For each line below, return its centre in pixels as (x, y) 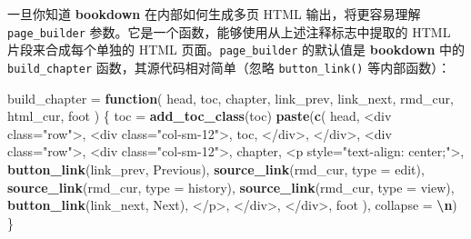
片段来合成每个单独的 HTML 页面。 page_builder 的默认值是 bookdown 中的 (236, 50)
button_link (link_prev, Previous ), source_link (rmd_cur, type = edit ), (216, 169)
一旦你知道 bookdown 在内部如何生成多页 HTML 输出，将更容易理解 (214, 14)
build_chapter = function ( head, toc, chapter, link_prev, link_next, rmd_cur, (230, 98)
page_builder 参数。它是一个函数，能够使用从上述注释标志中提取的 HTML (229, 31)
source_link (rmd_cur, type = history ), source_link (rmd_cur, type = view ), (231, 187)
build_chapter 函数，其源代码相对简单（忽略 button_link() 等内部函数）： (229, 67)
